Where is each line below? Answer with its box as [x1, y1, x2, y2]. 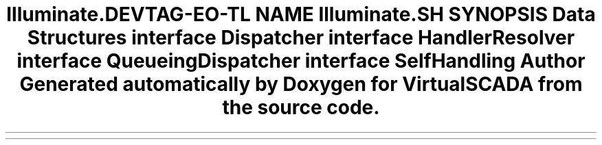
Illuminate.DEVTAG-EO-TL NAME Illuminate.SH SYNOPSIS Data [6, 3, 596, 26]
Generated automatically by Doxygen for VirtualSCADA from [19, 72, 583, 96]
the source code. [222, 96, 380, 119]
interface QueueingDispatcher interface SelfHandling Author [16, 49, 586, 72]
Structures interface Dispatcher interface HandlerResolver [27, 26, 575, 49]
